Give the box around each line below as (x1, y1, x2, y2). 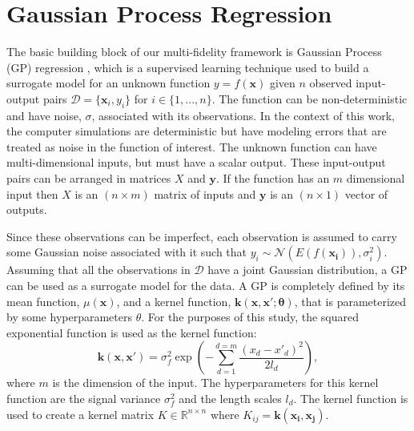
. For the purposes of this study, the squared (141, 308, 360, 325)
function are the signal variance (6, 390, 161, 407)
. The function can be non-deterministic (211, 90, 408, 107)
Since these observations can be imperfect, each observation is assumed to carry (6, 228, 397, 244)
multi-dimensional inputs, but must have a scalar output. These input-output (6, 154, 386, 171)
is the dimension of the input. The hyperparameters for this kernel (52, 374, 379, 391)
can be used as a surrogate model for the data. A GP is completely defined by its (6, 277, 405, 294)
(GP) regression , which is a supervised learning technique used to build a (6, 58, 369, 75)
